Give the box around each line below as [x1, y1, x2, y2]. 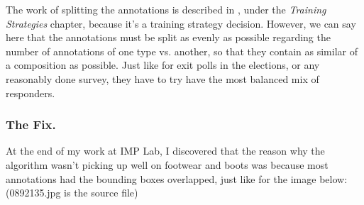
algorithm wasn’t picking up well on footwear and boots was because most [6, 157, 329, 172]
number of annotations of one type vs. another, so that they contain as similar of [6, 43, 358, 58]
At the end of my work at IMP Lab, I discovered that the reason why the [6, 143, 325, 158]
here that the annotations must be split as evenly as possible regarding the [6, 30, 331, 45]
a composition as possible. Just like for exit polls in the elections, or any [6, 57, 320, 72]
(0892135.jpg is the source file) [6, 185, 138, 200]
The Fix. [6, 116, 56, 133]
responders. [6, 85, 55, 100]
